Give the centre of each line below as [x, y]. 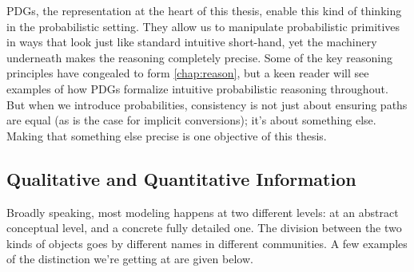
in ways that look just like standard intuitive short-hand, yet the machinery [192, 42]
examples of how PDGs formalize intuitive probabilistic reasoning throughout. [197, 88]
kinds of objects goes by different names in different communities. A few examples [207, 243]
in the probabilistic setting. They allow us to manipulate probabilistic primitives [203, 26]
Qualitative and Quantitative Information [181, 178]
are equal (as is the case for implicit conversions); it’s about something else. [191, 120]
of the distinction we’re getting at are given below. [130, 259]
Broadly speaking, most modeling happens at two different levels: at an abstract [203, 212]
